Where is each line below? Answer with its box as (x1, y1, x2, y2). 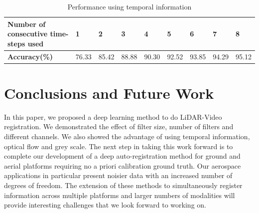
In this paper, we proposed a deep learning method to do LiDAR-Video (4, 111, 222, 122)
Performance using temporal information (67, 1, 192, 11)
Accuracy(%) (7, 51, 53, 61)
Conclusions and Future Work (4, 82, 214, 103)
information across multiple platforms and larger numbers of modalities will (4, 190, 235, 200)
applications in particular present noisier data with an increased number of (4, 170, 233, 181)
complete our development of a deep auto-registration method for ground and (4, 151, 241, 161)
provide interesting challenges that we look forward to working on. (4, 200, 206, 210)
